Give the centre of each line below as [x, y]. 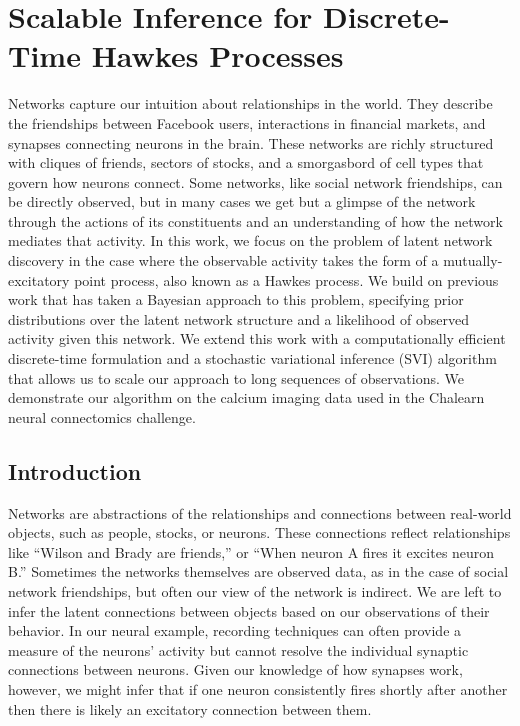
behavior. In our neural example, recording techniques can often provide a [235, 630]
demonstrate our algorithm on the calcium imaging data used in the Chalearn [246, 397]
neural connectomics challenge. [102, 416]
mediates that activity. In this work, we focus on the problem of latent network [250, 240]
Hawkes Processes [217, 55]
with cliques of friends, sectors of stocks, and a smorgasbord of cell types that [246, 162]
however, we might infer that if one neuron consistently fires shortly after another [258, 688]
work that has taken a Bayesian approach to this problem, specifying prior [236, 299]
